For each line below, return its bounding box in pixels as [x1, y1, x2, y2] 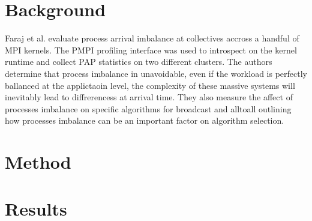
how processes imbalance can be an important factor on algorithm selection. [5, 114, 284, 127]
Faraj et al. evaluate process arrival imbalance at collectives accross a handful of [5, 32, 299, 44]
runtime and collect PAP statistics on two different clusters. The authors [5, 55, 272, 68]
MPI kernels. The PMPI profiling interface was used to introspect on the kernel [5, 43, 297, 56]
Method [5, 150, 71, 174]
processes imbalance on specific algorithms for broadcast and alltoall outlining [5, 102, 292, 115]
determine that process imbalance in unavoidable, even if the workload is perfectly [5, 67, 307, 79]
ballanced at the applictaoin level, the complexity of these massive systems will [5, 79, 295, 91]
